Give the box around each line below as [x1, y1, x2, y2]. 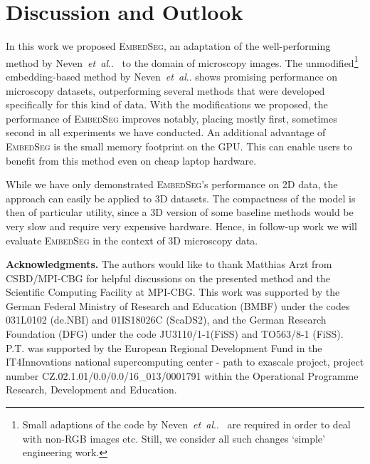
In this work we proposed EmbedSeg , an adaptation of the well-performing [6, 38, 331, 53]
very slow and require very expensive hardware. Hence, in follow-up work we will [6, 218, 357, 233]
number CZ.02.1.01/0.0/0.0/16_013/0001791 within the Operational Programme [6, 368, 359, 383]
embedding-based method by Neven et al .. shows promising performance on [6, 68, 338, 83]
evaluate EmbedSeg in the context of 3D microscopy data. [6, 232, 258, 247]
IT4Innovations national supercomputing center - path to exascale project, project [6, 354, 364, 369]
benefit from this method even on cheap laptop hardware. [6, 153, 257, 167]
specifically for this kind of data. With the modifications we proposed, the [6, 97, 328, 112]
